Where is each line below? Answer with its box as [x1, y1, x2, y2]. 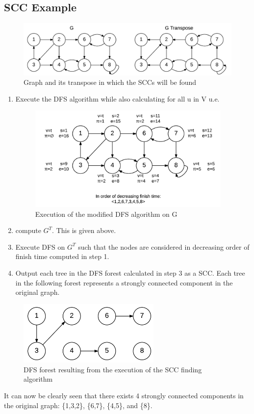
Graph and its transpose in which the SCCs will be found [24, 77, 197, 87]
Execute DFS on [15, 241, 65, 252]
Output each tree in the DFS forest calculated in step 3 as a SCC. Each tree [15, 268, 245, 278]
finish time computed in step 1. [15, 251, 109, 261]
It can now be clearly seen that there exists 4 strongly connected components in [4, 390, 244, 400]
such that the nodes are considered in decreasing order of [78, 241, 250, 252]
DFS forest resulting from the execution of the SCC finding [24, 364, 202, 374]
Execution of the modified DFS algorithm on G [35, 208, 178, 219]
